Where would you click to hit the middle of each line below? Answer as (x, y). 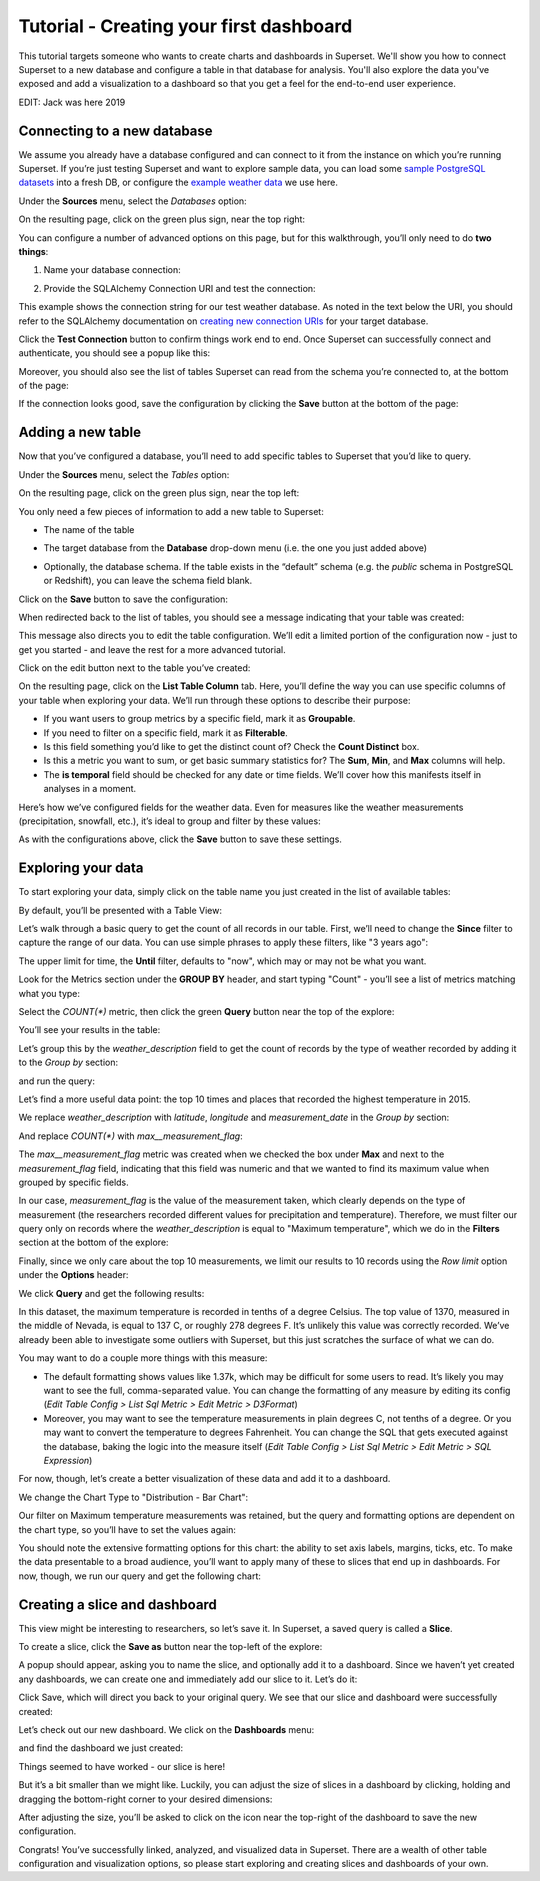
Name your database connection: (112, 270)
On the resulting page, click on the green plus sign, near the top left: (159, 493)
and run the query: (56, 1081)
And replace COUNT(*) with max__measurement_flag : (131, 1136)
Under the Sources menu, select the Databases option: (132, 201)
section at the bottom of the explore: (93, 1242)
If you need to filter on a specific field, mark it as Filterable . (166, 732)
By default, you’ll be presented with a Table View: (120, 910)
